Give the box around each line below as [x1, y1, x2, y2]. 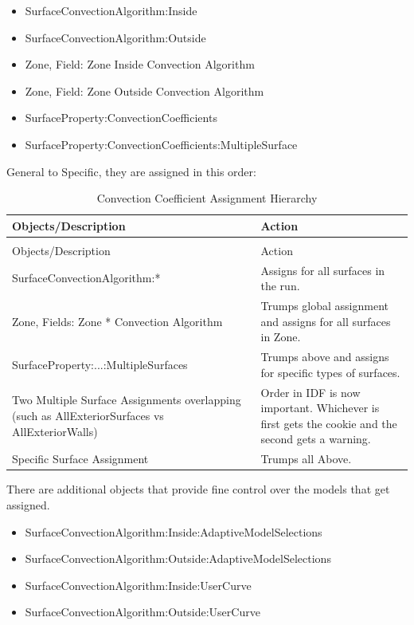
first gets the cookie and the [260, 415, 397, 431]
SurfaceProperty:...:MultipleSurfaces [12, 356, 188, 372]
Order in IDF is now [260, 383, 361, 400]
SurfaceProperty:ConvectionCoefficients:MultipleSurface [25, 136, 298, 152]
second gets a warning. [260, 430, 371, 447]
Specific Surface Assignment [12, 450, 149, 467]
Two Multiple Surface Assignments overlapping [12, 391, 241, 408]
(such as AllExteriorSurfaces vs [12, 407, 164, 423]
